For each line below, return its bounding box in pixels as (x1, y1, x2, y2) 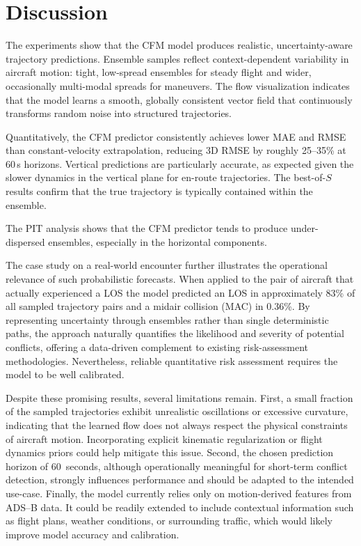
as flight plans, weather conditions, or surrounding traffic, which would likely (6, 513, 332, 528)
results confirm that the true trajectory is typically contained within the (6, 184, 313, 198)
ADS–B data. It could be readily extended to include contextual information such (6, 499, 354, 514)
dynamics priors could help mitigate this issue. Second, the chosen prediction (6, 445, 334, 460)
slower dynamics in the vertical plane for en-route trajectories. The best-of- (6, 170, 326, 185)
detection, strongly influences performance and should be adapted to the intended (6, 472, 354, 487)
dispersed (6, 234, 45, 249)
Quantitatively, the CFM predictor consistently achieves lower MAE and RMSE (6, 129, 346, 143)
